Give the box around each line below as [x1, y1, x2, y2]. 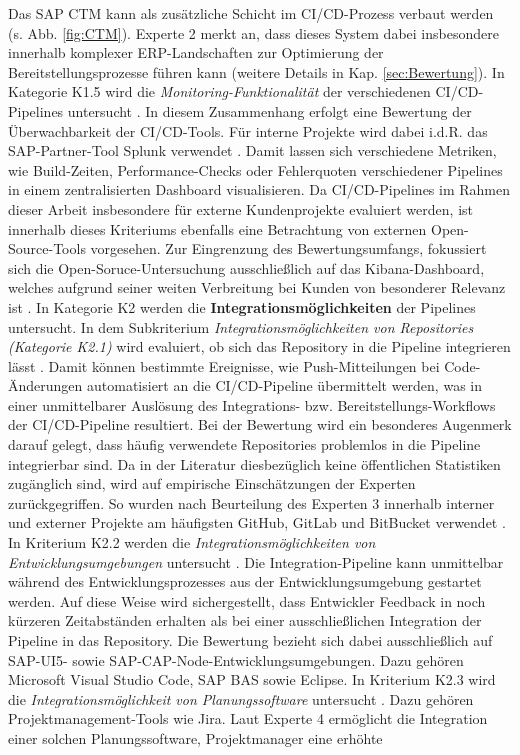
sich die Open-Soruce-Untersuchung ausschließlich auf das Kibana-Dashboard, [8, 257, 485, 278]
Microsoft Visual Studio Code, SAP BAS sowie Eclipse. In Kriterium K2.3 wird [8, 669, 496, 690]
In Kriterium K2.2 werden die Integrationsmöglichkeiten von [8, 532, 376, 553]
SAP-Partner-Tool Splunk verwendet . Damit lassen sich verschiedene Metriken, [8, 140, 497, 161]
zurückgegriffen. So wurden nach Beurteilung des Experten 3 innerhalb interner [8, 492, 495, 513]
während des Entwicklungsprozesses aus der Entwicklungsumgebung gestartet [8, 571, 482, 592]
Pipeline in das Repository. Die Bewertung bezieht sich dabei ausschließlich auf [8, 630, 493, 650]
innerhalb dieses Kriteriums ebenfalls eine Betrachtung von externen [8, 218, 427, 239]
